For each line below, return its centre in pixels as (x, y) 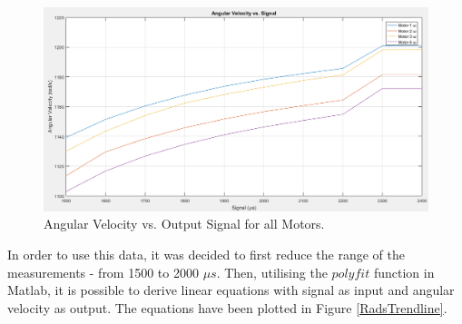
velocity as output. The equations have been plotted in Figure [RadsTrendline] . (227, 307)
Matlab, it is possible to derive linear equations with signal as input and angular (231, 290)
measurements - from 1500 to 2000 (103, 272)
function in (404, 272)
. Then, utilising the (272, 272)
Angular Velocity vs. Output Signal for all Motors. (184, 224)
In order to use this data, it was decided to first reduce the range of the (206, 255)
